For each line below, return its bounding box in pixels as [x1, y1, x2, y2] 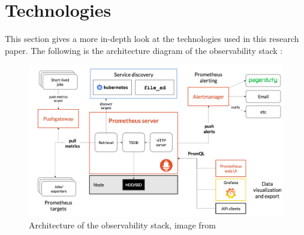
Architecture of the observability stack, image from [29, 219, 216, 231]
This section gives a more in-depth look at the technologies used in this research [5, 32, 299, 45]
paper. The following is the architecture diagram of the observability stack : [5, 44, 283, 56]
